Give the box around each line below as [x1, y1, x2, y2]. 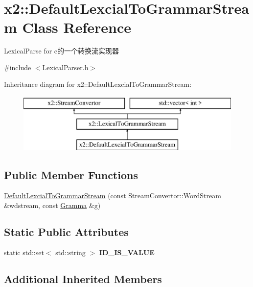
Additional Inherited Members [4, 271, 162, 286]
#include [4, 62, 31, 72]
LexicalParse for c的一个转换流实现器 [4, 46, 119, 56]
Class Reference [22, 17, 132, 37]
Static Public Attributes [4, 224, 129, 239]
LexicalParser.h [42, 62, 89, 72]
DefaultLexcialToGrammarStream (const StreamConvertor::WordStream [4, 190, 221, 201]
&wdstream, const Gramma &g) [4, 200, 101, 210]
